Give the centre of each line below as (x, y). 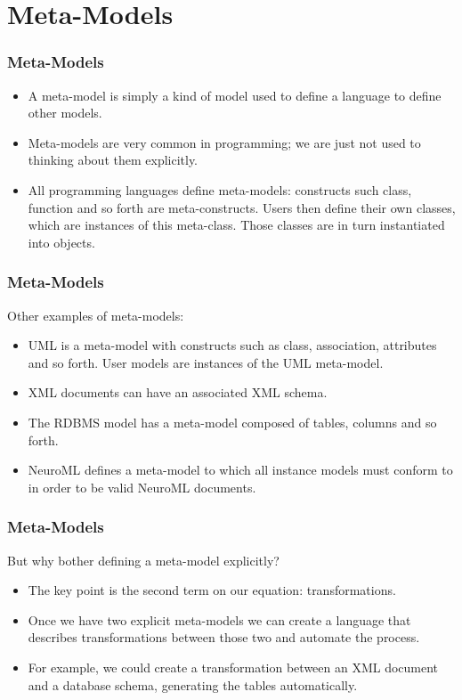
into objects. (61, 242)
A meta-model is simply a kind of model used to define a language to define (235, 95)
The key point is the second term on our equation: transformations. (212, 590)
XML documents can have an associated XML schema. (178, 392)
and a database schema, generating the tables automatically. (193, 684)
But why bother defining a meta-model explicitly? (143, 560)
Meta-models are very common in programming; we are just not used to (224, 142)
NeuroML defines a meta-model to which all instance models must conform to (240, 470)
